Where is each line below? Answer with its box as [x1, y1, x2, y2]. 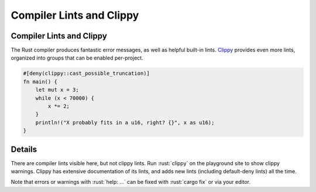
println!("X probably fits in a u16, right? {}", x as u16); [35, 119, 215, 125]
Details [11, 144, 37, 154]
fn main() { [23, 78, 58, 85]
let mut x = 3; [35, 86, 79, 93]
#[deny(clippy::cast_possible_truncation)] [23, 70, 150, 77]
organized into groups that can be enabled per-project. [11, 54, 143, 61]
